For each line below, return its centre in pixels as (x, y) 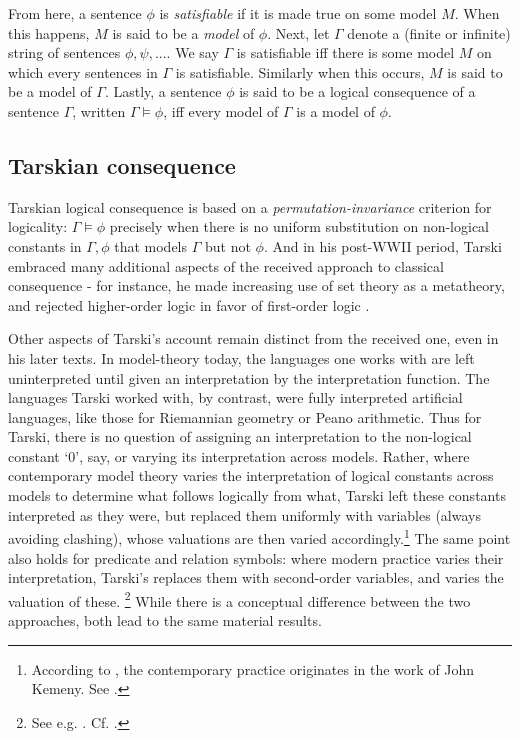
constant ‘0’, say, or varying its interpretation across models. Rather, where (239, 455)
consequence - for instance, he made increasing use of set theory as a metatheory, (256, 285)
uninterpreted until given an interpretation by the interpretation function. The (249, 377)
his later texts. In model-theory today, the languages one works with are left (241, 357)
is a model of (335, 110)
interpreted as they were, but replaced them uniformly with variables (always (244, 514)
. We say (192, 52)
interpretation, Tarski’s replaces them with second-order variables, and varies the (256, 577)
